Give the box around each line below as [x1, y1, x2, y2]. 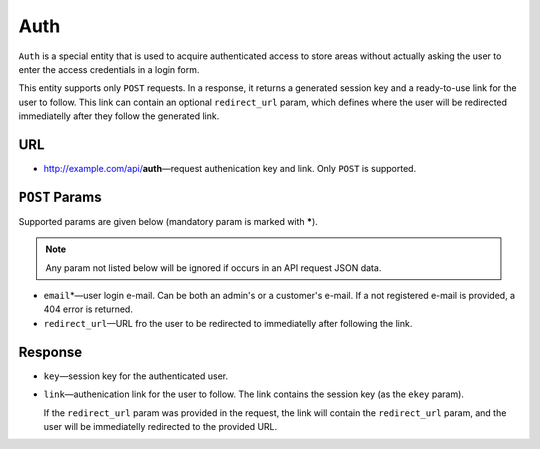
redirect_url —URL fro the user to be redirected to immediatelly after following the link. [43, 317, 413, 329]
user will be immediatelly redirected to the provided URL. [43, 420, 278, 432]
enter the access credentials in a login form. [18, 63, 200, 75]
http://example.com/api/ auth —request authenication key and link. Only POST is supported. [43, 163, 417, 175]
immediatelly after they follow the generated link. [18, 110, 220, 122]
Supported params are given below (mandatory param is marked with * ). [18, 215, 319, 227]
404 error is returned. [43, 303, 134, 315]
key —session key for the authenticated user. [43, 370, 229, 382]
